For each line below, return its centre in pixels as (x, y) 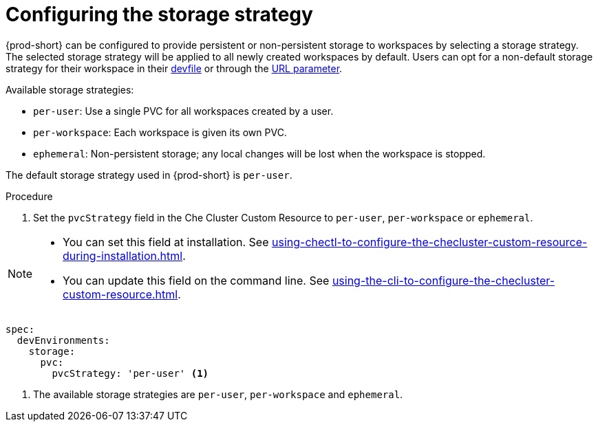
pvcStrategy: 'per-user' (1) (130, 373)
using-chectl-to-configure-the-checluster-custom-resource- (430, 242)
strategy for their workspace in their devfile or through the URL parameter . (174, 68)
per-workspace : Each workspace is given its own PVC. (160, 132)
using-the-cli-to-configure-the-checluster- (444, 280)
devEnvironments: (63, 340)
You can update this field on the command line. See (196, 280)
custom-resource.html (120, 294)
